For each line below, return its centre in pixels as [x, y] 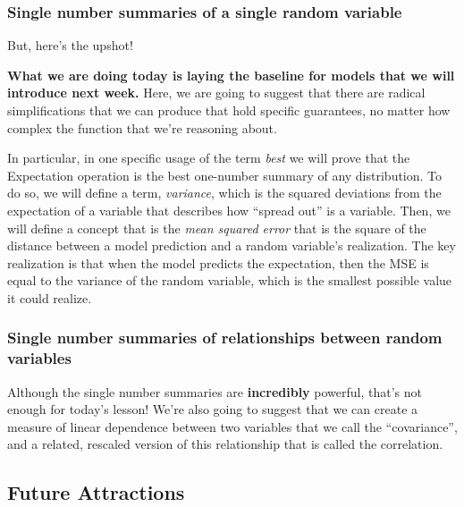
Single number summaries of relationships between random [225, 338]
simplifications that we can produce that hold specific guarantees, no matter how [229, 110]
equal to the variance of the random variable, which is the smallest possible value [230, 280]
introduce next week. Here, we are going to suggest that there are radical [216, 93]
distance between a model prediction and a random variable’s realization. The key [232, 245]
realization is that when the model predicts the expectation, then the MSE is [218, 262]
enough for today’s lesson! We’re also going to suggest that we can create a [213, 409]
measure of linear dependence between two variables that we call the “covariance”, [232, 426]
